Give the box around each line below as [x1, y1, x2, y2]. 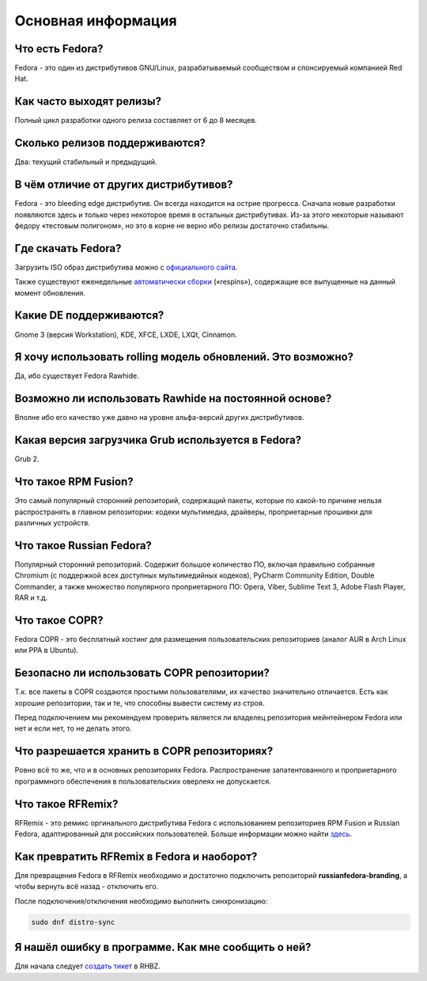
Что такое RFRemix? [14, 797, 119, 811]
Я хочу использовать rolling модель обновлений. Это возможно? [14, 350, 354, 364]
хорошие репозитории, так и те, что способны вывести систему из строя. [14, 698, 265, 708]
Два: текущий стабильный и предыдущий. [14, 157, 157, 166]
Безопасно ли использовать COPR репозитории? [14, 666, 270, 680]
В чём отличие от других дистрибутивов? [14, 178, 233, 192]
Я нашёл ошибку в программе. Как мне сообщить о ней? [14, 941, 312, 954]
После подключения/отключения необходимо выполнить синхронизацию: [14, 896, 268, 906]
